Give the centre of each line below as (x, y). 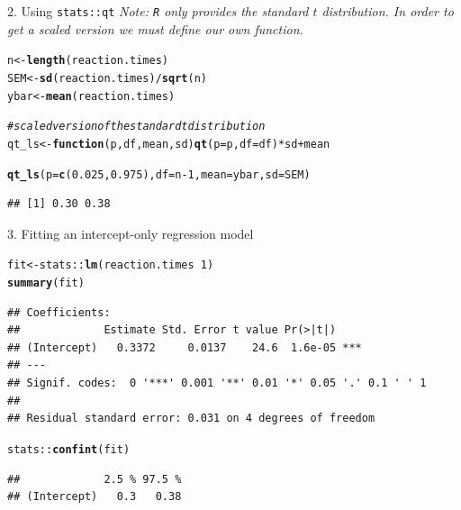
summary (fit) (46, 283)
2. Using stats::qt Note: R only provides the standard (158, 11)
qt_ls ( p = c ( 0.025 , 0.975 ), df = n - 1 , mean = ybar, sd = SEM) (159, 174)
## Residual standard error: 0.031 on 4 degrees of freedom (191, 419)
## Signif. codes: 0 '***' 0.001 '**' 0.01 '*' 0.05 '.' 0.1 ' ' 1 (217, 383)
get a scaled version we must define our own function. (155, 28)
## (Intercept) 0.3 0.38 (95, 497)
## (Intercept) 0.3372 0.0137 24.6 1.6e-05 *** (185, 347)
